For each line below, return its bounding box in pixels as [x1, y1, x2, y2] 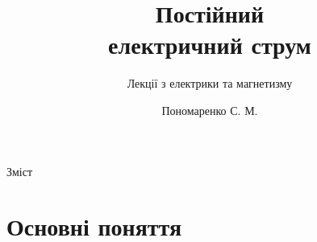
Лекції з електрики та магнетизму [127, 75, 293, 92]
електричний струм [108, 28, 311, 61]
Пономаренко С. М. [161, 101, 258, 118]
